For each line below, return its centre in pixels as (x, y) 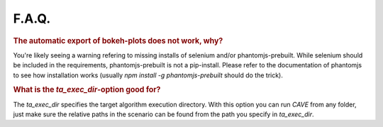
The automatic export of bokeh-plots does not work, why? (118, 40)
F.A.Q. (32, 18)
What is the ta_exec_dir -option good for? (87, 90)
